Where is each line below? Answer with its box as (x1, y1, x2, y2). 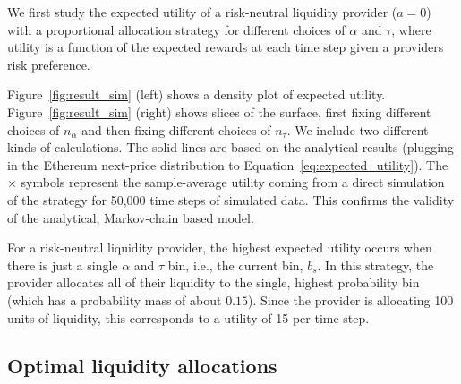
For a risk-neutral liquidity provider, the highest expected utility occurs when (7, 238, 432, 257)
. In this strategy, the (317, 255, 434, 274)
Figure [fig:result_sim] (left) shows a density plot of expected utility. (7, 85, 386, 104)
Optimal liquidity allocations (7, 352, 277, 380)
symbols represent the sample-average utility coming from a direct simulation (21, 173, 445, 192)
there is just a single (7, 255, 118, 274)
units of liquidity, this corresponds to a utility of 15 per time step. (7, 308, 370, 327)
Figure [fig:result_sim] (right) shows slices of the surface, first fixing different (7, 102, 431, 121)
